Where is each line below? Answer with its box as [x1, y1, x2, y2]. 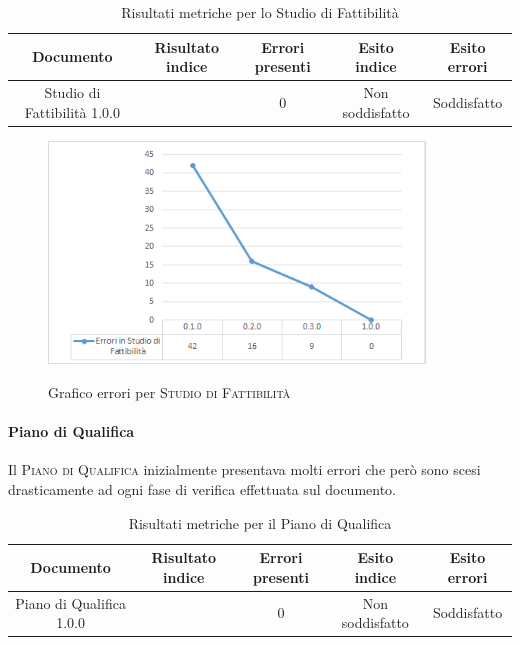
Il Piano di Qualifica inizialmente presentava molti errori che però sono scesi [8, 459, 481, 480]
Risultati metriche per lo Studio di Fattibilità [121, 2, 399, 22]
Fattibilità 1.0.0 [24, 101, 120, 122]
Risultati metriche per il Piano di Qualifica [128, 512, 392, 533]
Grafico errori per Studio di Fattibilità [48, 382, 291, 403]
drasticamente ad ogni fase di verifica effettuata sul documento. [8, 479, 397, 500]
